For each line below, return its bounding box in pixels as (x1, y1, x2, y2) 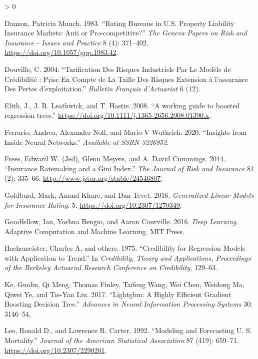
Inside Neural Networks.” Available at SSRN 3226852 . (4, 136, 169, 147)
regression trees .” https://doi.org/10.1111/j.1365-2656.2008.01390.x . (4, 110, 211, 120)
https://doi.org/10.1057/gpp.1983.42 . (4, 47, 118, 57)
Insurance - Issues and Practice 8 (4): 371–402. (4, 37, 148, 47)
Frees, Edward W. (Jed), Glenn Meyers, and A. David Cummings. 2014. (4, 153, 225, 164)
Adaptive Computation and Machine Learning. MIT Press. (4, 226, 184, 236)
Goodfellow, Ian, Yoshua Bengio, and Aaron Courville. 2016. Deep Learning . (4, 216, 238, 227)
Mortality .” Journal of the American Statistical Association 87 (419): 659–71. (4, 335, 239, 346)
